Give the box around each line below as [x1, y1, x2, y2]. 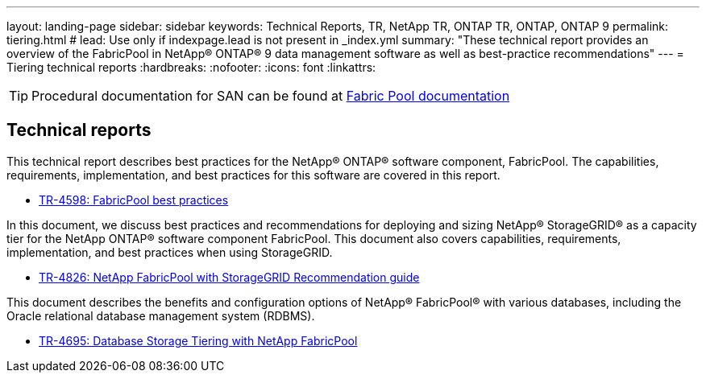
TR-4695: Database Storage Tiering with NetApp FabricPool [39, 333, 358, 348]
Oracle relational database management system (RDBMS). [6, 308, 315, 323]
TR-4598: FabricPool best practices [39, 192, 229, 207]
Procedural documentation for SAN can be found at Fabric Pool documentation [31, 88, 510, 104]
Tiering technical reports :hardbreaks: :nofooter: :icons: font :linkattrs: [6, 60, 376, 74]
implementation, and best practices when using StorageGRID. [6, 245, 333, 259]
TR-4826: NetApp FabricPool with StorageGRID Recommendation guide [39, 270, 420, 284]
